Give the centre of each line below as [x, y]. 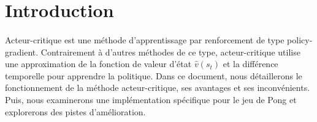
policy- [300, 39]
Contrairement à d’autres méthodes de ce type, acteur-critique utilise [170, 52]
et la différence [250, 64]
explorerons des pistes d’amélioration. [75, 111]
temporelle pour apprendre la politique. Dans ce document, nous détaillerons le [154, 75]
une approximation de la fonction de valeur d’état [98, 64]
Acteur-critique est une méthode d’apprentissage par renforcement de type [145, 39]
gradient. [22, 52]
